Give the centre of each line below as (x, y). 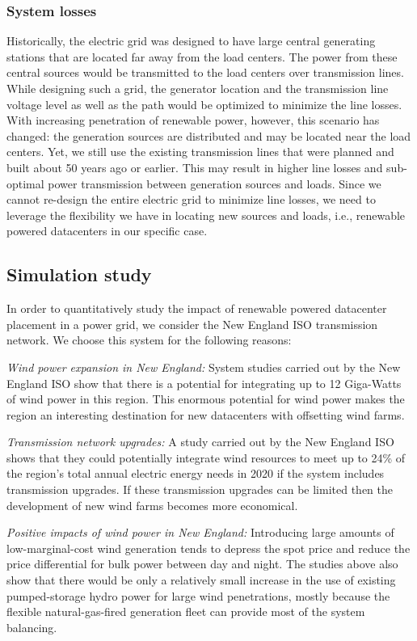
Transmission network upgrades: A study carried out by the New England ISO (200, 442)
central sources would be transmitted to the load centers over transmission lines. (205, 72)
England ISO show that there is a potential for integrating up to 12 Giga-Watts (204, 383)
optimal (25, 183)
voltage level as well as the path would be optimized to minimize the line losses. (204, 104)
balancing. (32, 627)
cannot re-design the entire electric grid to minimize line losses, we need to (191, 199)
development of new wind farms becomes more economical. (152, 505)
